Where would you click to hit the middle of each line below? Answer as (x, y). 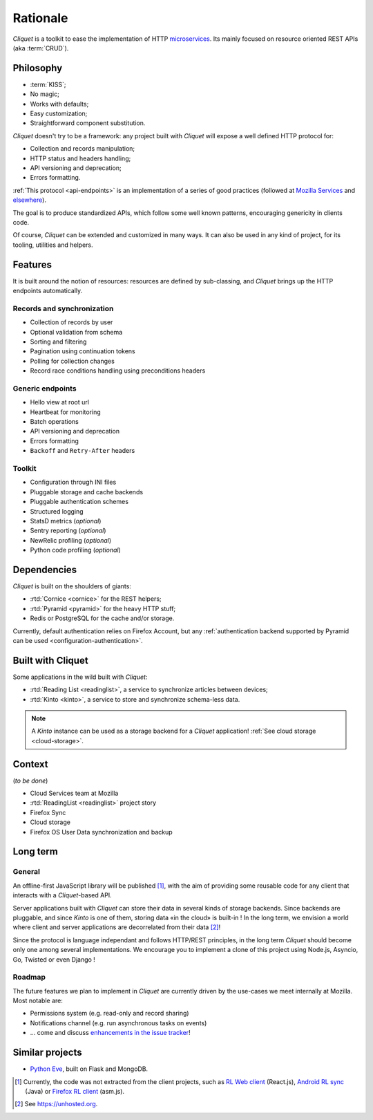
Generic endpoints (45, 389)
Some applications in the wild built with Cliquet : (80, 677)
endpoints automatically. (48, 291)
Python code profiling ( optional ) (75, 550)
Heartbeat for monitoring (66, 412)
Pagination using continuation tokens (83, 351)
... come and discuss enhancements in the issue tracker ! (110, 1033)
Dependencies (45, 569)
